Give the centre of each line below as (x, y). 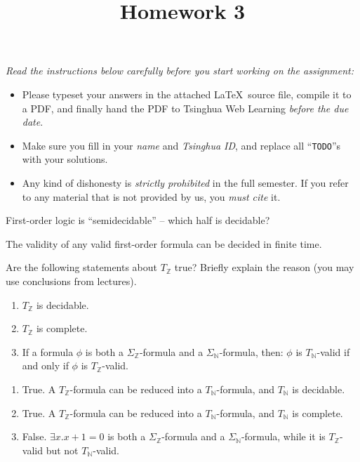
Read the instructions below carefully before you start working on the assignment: (180, 71)
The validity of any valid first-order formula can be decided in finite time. (164, 243)
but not (62, 450)
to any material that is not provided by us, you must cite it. (151, 196)
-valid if (333, 351)
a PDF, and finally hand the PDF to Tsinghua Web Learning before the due (185, 108)
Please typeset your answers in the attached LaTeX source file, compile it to (187, 94)
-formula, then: (251, 351)
